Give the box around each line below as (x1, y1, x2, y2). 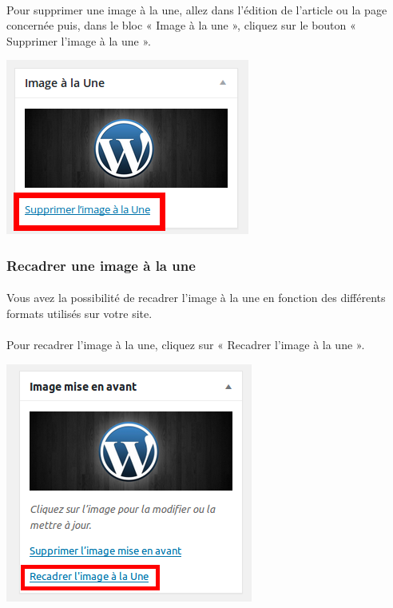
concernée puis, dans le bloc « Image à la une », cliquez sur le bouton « (6, 17, 356, 34)
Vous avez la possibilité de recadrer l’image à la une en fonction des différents (6, 289, 386, 306)
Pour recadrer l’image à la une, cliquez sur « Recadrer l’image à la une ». (6, 336, 365, 353)
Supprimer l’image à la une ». (6, 32, 151, 49)
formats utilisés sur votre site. (6, 305, 153, 321)
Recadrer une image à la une (6, 255, 196, 275)
